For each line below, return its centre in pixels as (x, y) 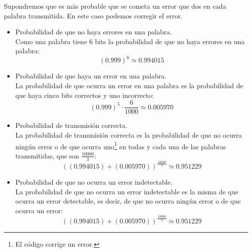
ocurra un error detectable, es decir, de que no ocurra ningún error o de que (128, 201)
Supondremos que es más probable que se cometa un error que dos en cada (115, 6)
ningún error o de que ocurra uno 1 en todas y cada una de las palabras (120, 145)
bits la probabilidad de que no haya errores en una (170, 41)
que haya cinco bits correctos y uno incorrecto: (85, 95)
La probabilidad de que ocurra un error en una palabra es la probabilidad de (129, 86)
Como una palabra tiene (51, 41)
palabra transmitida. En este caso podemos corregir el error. (93, 15)
